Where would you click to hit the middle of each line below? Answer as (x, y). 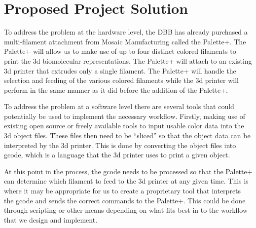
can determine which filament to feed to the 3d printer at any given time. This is (126, 181)
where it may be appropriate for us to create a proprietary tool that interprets (123, 191)
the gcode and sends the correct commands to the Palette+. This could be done (125, 200)
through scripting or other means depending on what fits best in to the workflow (126, 210)
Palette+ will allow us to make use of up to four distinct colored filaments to (120, 51)
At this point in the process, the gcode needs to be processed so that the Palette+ (128, 171)
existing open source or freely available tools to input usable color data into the (124, 126)
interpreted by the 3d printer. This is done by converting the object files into (120, 145)
